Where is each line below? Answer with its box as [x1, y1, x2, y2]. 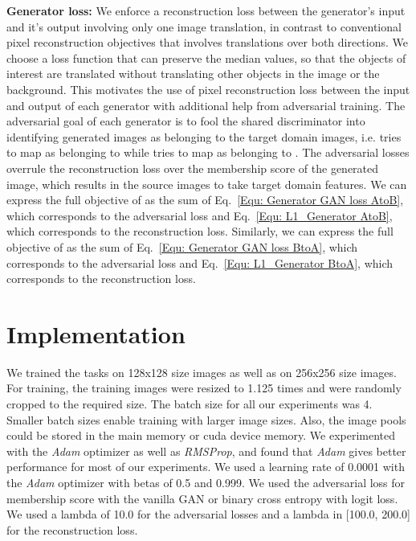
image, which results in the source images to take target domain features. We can [6, 175, 407, 192]
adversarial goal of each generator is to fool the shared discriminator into [6, 113, 365, 129]
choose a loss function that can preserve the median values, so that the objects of [6, 49, 406, 66]
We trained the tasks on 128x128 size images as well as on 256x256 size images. [6, 363, 397, 380]
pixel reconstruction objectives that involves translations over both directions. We [6, 34, 409, 51]
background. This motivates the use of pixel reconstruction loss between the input [6, 80, 410, 97]
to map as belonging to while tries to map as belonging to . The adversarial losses [6, 144, 410, 161]
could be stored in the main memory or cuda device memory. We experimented [6, 427, 396, 444]
